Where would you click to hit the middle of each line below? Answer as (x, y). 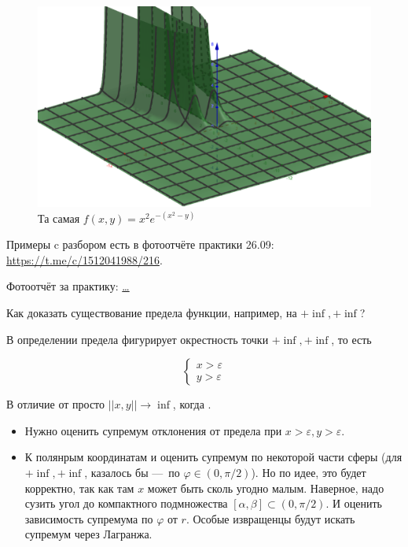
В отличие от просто (56, 404)
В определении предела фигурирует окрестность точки (138, 339)
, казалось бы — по (132, 472)
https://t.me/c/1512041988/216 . (85, 259)
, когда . (192, 404)
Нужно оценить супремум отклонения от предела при (153, 430)
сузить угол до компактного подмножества (126, 503)
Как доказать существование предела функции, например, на (152, 313)
